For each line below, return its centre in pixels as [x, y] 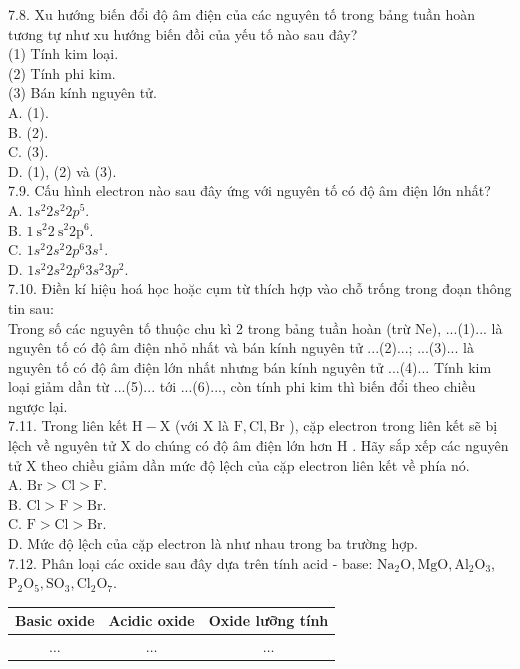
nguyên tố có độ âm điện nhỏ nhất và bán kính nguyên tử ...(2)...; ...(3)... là [241, 347]
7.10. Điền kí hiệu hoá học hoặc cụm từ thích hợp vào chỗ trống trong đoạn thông [260, 288]
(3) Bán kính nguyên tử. [82, 92]
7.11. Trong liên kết [68, 425]
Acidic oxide [151, 620]
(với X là [201, 425]
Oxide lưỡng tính [268, 620]
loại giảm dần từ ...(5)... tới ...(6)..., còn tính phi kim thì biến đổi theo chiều [242, 386]
